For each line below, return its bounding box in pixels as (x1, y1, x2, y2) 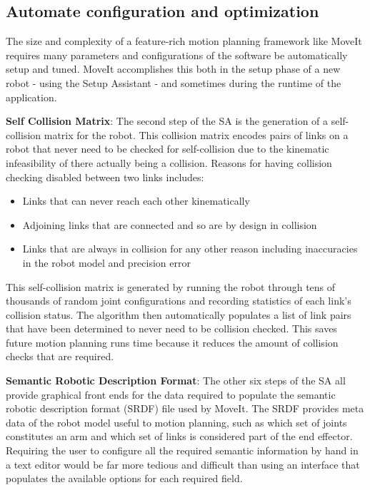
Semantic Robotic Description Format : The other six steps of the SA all (6, 373, 346, 388)
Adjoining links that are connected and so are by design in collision (22, 217, 317, 232)
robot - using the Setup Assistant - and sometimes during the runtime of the (6, 75, 341, 90)
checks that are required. (6, 349, 114, 364)
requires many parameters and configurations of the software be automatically (6, 47, 348, 62)
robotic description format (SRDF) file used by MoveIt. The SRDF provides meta (6, 401, 364, 416)
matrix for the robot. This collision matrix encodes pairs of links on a (44, 127, 349, 142)
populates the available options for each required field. (6, 471, 243, 486)
